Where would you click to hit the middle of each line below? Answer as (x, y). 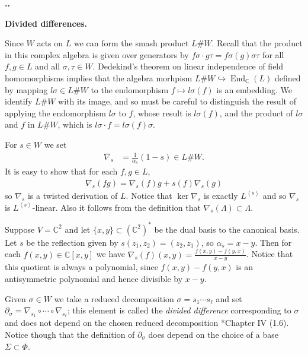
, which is (75, 124)
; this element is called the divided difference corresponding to (179, 310)
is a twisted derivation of (73, 195)
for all (273, 54)
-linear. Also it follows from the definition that (116, 207)
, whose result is (162, 112)
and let (78, 229)
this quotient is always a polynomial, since (81, 267)
